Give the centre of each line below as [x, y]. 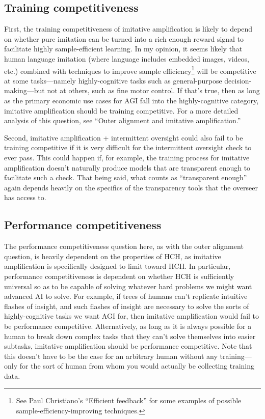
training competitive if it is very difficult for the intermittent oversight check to [128, 147]
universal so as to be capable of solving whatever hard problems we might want [128, 286]
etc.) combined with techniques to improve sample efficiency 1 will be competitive [130, 70]
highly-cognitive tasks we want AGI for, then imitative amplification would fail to [132, 316]
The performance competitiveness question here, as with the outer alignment [124, 246]
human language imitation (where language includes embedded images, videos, [127, 58]
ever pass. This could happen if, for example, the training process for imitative [127, 157]
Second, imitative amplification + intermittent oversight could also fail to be [124, 137]
